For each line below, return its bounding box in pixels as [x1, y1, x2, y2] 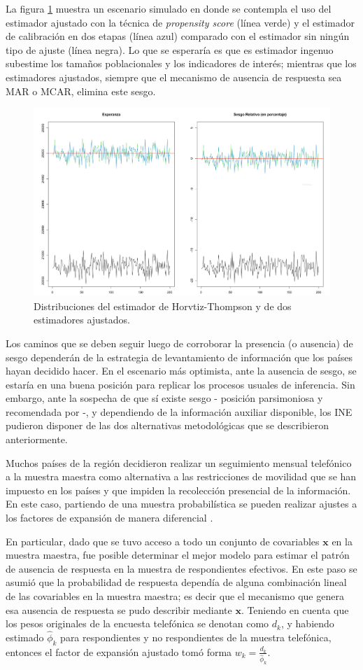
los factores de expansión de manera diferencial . [6, 510, 213, 525]
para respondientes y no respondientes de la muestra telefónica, [60, 630, 332, 645]
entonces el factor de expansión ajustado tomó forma [6, 644, 232, 659]
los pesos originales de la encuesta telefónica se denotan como [6, 616, 269, 631]
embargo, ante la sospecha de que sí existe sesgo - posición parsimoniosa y [6, 391, 323, 405]
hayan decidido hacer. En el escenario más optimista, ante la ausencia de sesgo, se [6, 363, 357, 378]
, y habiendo [280, 616, 334, 631]
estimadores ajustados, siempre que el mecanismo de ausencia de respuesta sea [6, 69, 342, 84]
